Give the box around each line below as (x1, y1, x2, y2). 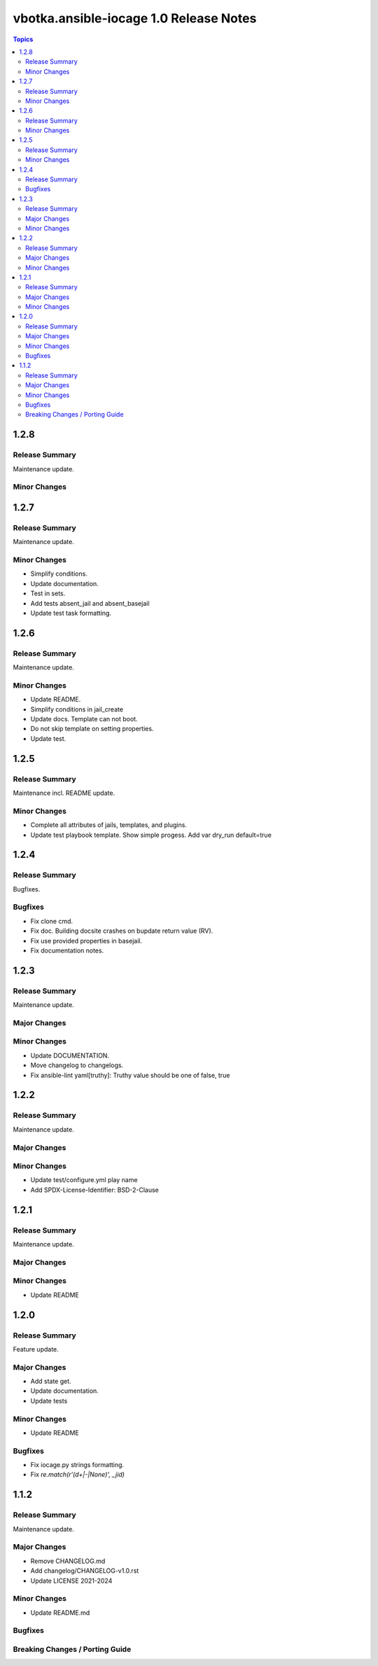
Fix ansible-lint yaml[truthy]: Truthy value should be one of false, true (30, 1071, 230, 1079)
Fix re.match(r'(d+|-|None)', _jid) (30, 1471, 125, 1479)
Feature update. (13, 1345, 59, 1353)
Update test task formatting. (30, 609, 112, 617)
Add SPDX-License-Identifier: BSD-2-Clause (30, 1186, 159, 1194)
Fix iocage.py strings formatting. (30, 1461, 125, 1469)
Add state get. (30, 1377, 71, 1386)
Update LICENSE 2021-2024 (30, 1576, 113, 1585)
